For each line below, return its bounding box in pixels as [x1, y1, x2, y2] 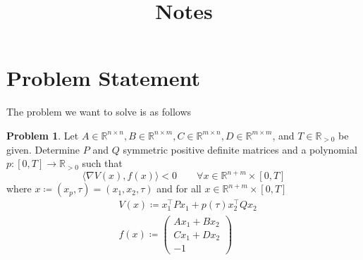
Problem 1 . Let [6, 128, 79, 142]
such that [82, 156, 123, 171]
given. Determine [6, 142, 80, 156]
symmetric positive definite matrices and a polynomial [123, 142, 357, 156]
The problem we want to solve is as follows [6, 104, 192, 119]
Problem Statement [6, 63, 200, 92]
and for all [156, 181, 202, 196]
